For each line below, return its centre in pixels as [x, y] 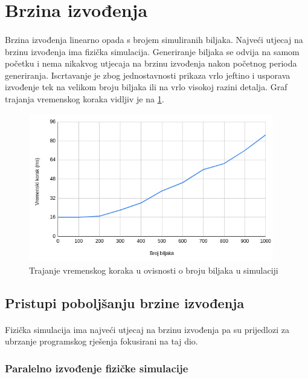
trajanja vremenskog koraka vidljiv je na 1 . [85, 98]
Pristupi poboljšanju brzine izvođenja [125, 302]
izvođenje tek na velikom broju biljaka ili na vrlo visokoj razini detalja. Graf [146, 87]
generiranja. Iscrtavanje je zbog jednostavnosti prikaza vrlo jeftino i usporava [148, 75]
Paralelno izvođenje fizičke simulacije [97, 368]
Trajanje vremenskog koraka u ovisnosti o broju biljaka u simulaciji [154, 270]
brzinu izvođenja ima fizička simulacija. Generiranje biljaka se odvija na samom [152, 51]
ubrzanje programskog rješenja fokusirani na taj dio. [101, 341]
